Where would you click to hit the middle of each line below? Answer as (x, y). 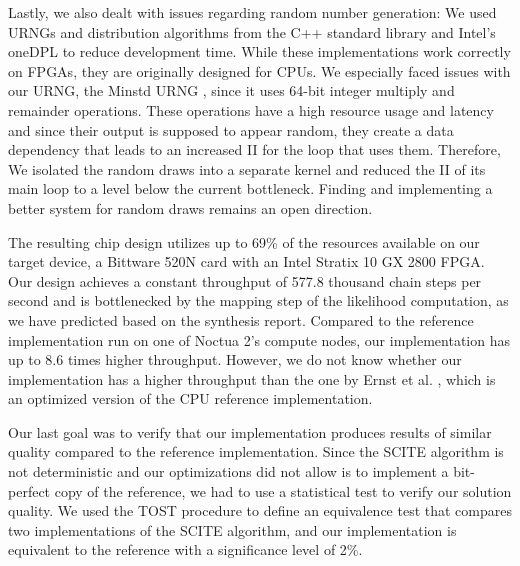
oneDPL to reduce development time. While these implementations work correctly (259, 51)
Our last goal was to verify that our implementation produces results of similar (250, 431)
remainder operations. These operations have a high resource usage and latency (251, 109)
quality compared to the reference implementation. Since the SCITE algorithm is (256, 451)
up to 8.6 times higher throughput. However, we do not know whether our (235, 359)
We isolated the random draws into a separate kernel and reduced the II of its (247, 168)
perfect (29, 490)
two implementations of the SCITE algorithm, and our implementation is (232, 529)
